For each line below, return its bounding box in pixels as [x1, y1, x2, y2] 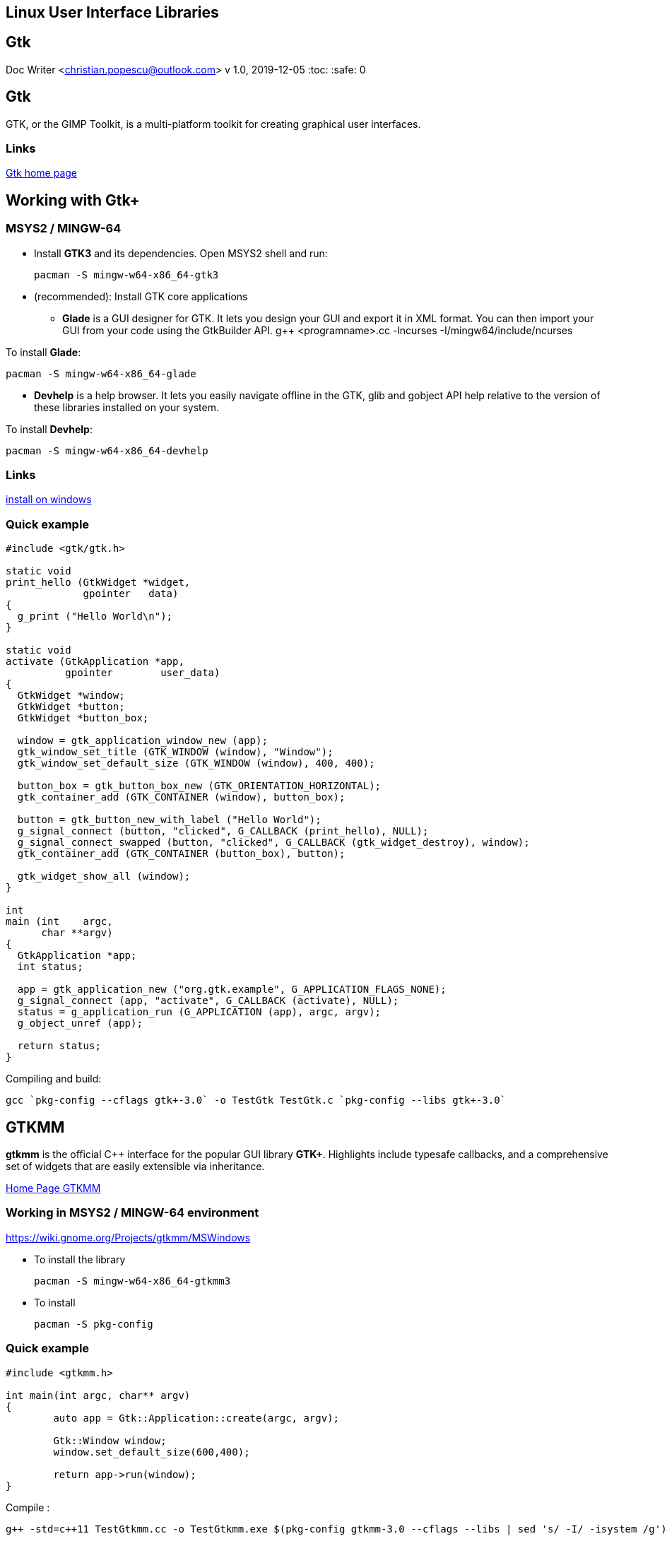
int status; [17, 961, 83, 973]
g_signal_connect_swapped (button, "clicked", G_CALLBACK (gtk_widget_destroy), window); [17, 837, 530, 849]
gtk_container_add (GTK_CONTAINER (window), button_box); [17, 791, 346, 803]
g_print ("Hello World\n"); [17, 610, 173, 622]
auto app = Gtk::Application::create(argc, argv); [53, 1412, 340, 1424]
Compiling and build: [6, 1073, 102, 1085]
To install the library [34, 1253, 126, 1265]
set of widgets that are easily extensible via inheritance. [6, 1160, 265, 1172]
